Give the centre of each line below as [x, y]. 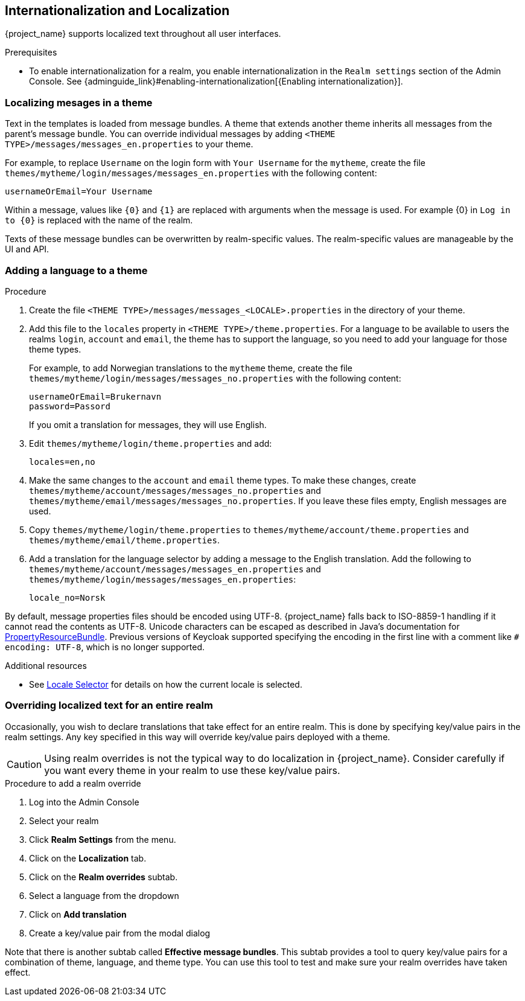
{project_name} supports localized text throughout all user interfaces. [143, 34]
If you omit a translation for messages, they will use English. [148, 424]
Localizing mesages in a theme [79, 102]
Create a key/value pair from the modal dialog [120, 933]
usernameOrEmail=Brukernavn [95, 396]
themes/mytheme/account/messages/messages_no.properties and [175, 490]
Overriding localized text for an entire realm [109, 705]
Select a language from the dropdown [104, 895]
